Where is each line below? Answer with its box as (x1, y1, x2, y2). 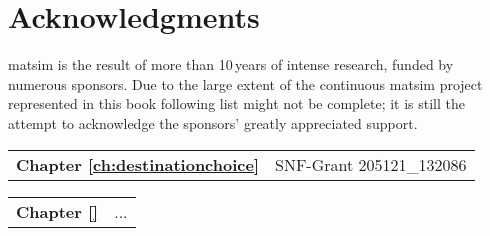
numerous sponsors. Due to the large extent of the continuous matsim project (8, 73, 483, 94)
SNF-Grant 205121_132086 (275, 152, 467, 176)
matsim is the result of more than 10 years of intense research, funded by (8, 54, 454, 75)
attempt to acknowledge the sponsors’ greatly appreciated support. (8, 112, 418, 133)
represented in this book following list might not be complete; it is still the (8, 93, 466, 114)
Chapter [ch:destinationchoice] (16, 152, 260, 176)
